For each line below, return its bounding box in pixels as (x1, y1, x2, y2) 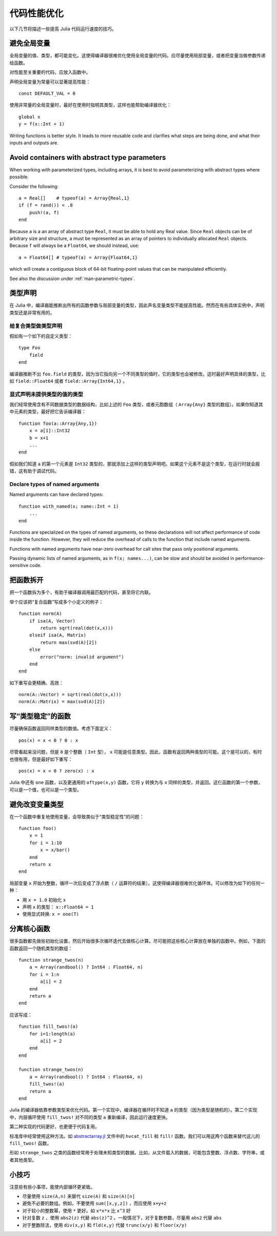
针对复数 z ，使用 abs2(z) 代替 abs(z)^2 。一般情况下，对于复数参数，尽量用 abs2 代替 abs (22, 1215, 222, 1221)
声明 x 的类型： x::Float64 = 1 (22, 904, 94, 910)
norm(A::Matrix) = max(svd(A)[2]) (18, 699, 105, 705)
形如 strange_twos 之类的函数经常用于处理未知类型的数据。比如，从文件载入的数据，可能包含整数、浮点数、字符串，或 (9, 1150, 265, 1156)
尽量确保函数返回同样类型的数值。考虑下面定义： (9, 725, 113, 732)
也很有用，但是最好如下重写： (9, 756, 73, 762)
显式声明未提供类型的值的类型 (9, 390, 84, 398)
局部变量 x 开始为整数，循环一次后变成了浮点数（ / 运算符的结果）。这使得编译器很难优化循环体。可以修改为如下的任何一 (9, 880, 265, 886)
